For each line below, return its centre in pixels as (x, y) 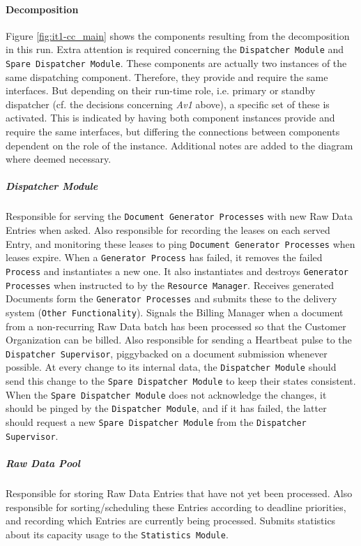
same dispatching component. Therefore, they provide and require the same (167, 76)
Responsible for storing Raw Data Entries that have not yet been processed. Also (179, 493)
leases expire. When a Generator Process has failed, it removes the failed (164, 257)
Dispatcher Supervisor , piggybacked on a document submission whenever (167, 353)
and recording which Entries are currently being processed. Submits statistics (171, 521)
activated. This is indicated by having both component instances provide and (170, 118)
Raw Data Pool (43, 463)
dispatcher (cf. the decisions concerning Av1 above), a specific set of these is (168, 104)
